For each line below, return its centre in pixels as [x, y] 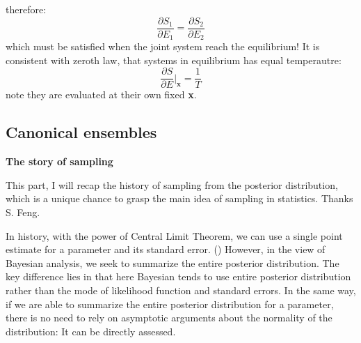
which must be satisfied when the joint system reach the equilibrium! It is [163, 46]
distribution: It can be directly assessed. [91, 331]
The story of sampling [59, 161]
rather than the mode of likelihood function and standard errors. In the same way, [181, 290]
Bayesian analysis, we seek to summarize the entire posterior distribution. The [173, 262]
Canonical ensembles [81, 132]
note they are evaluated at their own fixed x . [101, 94]
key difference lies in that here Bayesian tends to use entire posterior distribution [178, 276]
